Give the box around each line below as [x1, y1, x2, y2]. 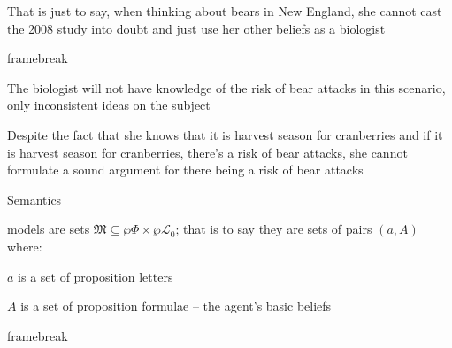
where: [7, 236, 42, 255]
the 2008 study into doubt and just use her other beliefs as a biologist [7, 19, 386, 37]
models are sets [7, 220, 90, 238]
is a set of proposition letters [18, 267, 173, 285]
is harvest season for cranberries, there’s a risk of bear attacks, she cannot [7, 143, 408, 161]
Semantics [7, 189, 62, 208]
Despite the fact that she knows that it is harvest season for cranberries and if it [7, 125, 443, 143]
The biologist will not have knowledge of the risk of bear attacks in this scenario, [7, 78, 446, 97]
